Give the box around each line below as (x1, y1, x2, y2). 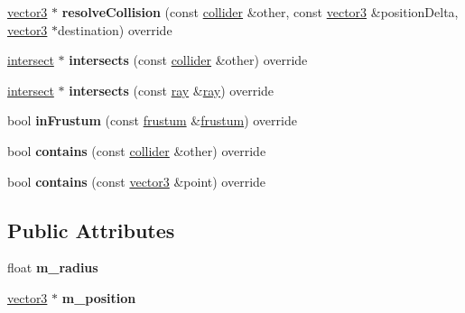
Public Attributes (7, 216, 175, 244)
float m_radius (7, 258, 98, 277)
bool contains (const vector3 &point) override (7, 171, 266, 190)
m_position (61, 288, 136, 307)
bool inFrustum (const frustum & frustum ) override (7, 111, 297, 130)
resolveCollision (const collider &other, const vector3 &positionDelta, (61, 3, 459, 21)
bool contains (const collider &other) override (7, 141, 266, 160)
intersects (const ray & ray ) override (69, 80, 274, 99)
